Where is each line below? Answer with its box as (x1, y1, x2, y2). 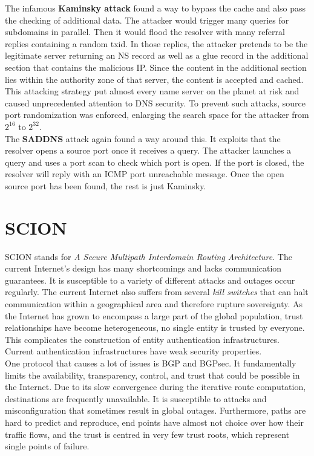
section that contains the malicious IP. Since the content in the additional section (5, 60, 307, 73)
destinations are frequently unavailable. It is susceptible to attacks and (5, 392, 267, 405)
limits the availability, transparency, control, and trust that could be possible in (5, 368, 300, 381)
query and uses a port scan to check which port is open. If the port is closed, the (5, 155, 304, 168)
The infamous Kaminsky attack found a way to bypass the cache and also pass (5, 2, 306, 14)
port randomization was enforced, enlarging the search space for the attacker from (5, 108, 309, 121)
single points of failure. (5, 440, 90, 452)
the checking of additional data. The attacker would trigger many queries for (5, 13, 289, 26)
